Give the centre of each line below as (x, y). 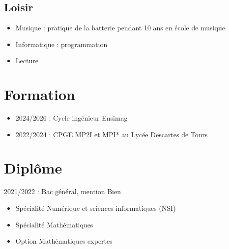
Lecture (27, 61)
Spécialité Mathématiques (54, 224)
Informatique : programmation (61, 44)
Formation (40, 94)
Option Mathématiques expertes (64, 241)
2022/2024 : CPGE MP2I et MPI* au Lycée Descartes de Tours (112, 134)
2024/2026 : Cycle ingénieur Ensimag (72, 118)
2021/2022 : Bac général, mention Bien (63, 191)
